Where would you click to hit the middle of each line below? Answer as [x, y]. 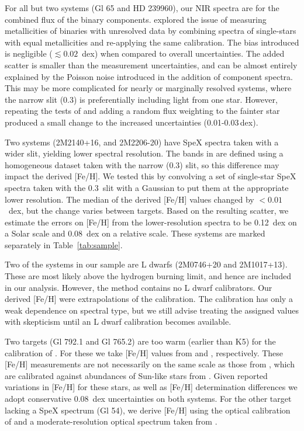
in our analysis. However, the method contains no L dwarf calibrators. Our [139, 287]
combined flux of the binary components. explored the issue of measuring [136, 19]
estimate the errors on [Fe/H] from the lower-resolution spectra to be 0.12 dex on [151, 222]
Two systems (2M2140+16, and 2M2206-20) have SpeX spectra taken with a [142, 142]
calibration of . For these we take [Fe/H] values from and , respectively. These [144, 352]
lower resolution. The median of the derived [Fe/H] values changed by [129, 199]
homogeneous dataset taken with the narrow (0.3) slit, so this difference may [142, 164]
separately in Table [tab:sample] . [64, 244]
